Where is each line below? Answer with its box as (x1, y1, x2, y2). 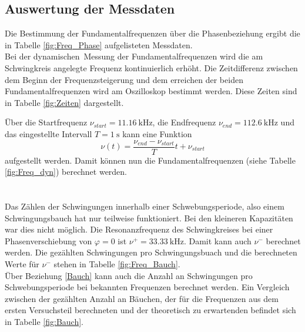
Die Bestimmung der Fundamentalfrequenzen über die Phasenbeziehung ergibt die (5, 27, 300, 39)
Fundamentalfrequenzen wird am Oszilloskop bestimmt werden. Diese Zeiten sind (5, 85, 297, 97)
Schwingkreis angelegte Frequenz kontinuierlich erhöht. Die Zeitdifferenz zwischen (5, 61, 298, 74)
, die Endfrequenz (152, 116, 216, 128)
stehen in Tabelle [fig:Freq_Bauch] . (53, 257, 180, 270)
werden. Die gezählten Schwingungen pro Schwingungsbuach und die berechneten (5, 246, 297, 258)
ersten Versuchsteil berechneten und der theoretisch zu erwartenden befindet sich (5, 304, 296, 316)
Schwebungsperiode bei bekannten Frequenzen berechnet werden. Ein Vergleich (5, 281, 290, 293)
